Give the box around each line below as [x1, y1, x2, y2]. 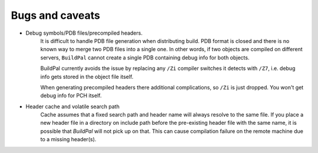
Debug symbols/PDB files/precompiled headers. [25, 29, 143, 36]
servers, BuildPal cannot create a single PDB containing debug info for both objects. [40, 54, 250, 61]
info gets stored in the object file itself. [40, 73, 134, 80]
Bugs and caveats [11, 9, 100, 22]
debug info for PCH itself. [40, 92, 102, 99]
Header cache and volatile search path [25, 103, 120, 110]
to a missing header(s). [40, 136, 97, 143]
